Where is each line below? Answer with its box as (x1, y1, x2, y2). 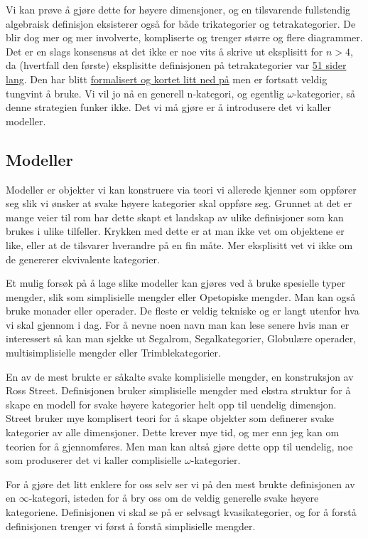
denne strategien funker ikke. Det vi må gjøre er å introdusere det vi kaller (6, 100, 331, 115)
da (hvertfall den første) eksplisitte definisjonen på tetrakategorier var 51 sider (6, 58, 347, 73)
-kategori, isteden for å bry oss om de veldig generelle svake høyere (28, 490, 319, 505)
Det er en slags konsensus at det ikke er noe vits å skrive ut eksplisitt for (6, 43, 323, 58)
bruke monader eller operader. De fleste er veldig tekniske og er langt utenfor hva (6, 303, 359, 318)
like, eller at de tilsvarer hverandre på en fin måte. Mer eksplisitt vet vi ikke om (6, 237, 353, 252)
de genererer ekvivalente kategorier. (6, 251, 160, 266)
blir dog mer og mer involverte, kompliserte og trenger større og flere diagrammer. (6, 30, 363, 45)
